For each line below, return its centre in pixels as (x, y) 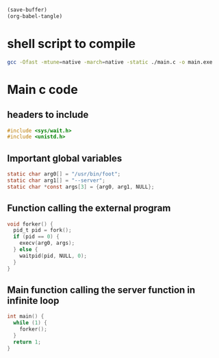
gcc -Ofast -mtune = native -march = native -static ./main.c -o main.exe (110, 62)
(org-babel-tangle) (35, 16)
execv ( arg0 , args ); (47, 243)
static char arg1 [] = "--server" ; (56, 180)
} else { (26, 250)
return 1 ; (27, 342)
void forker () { (30, 224)
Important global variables (65, 158)
